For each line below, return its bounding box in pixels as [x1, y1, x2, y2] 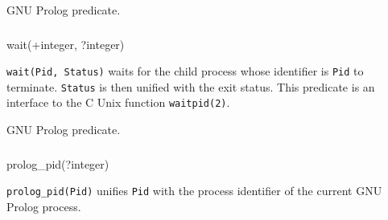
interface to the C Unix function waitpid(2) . [6, 94, 230, 111]
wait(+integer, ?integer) [6, 35, 125, 52]
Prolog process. [6, 198, 81, 214]
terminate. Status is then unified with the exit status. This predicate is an [6, 78, 375, 95]
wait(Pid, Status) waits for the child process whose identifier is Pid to [6, 63, 364, 79]
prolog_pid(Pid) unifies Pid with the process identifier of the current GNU [6, 182, 382, 199]
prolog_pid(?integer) [6, 155, 109, 172]
